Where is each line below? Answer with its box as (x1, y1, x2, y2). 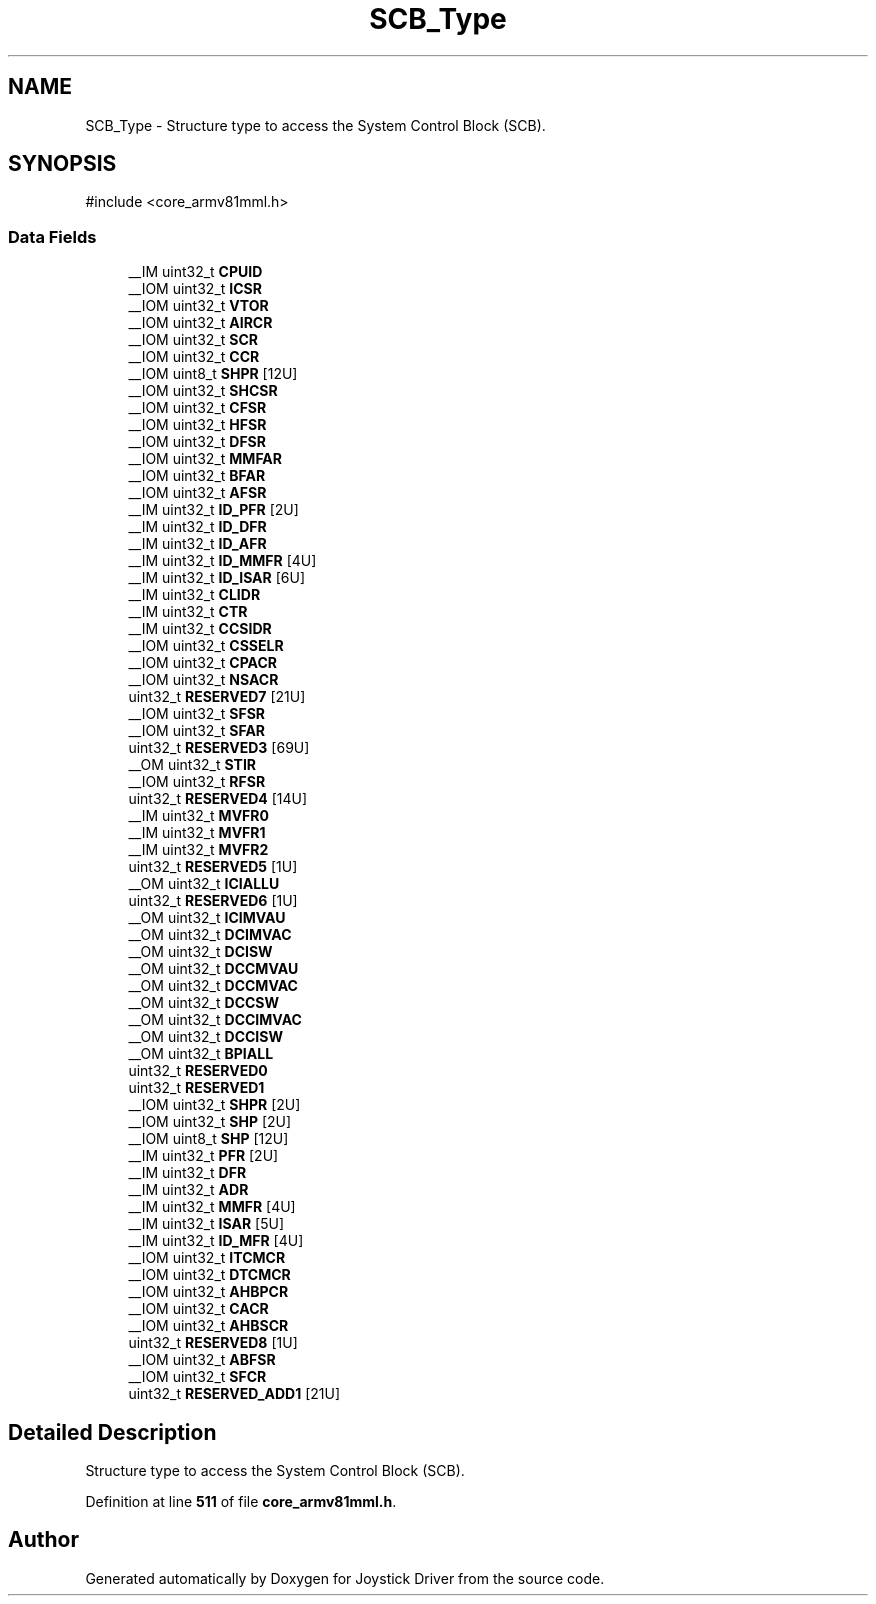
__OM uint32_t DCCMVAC (128, 977, 298, 995)
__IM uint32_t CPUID (128, 263, 263, 281)
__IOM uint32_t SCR (128, 331, 259, 349)
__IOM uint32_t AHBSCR (128, 1317, 289, 1335)
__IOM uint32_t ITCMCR (128, 1249, 286, 1267)
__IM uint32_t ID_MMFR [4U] (128, 552, 317, 570)
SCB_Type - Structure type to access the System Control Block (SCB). (85, 116, 546, 134)
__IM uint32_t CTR (128, 603, 248, 621)
